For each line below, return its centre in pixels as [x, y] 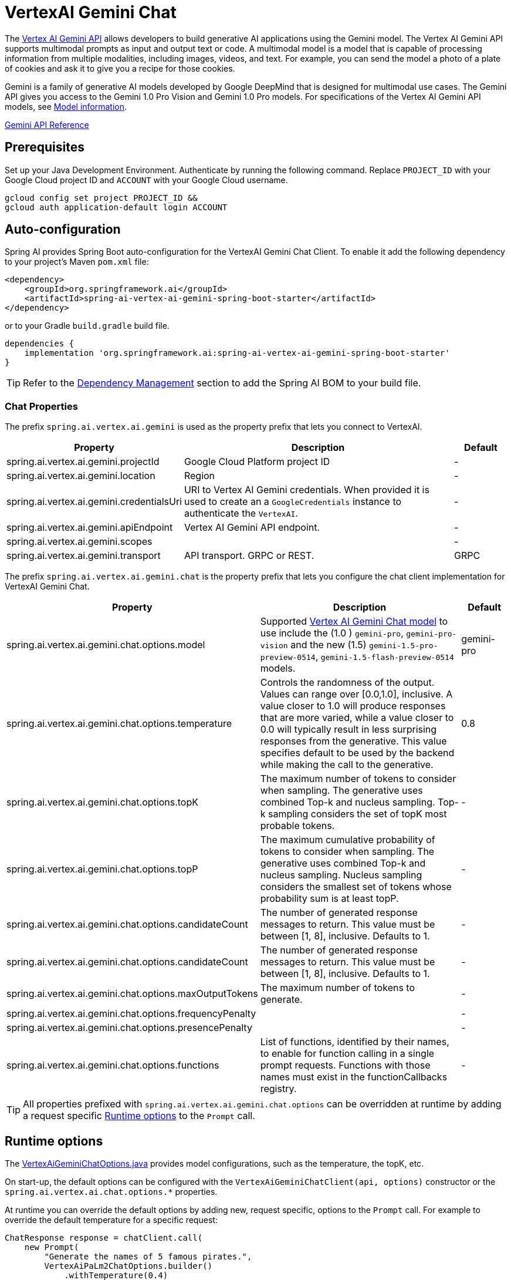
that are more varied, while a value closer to [357, 718]
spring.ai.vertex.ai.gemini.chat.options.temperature [119, 724]
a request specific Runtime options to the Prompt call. [139, 1116]
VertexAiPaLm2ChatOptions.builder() [128, 1266]
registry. [278, 1089]
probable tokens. [297, 826]
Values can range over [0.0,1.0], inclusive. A [356, 694]
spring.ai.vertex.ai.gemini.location [81, 476]
